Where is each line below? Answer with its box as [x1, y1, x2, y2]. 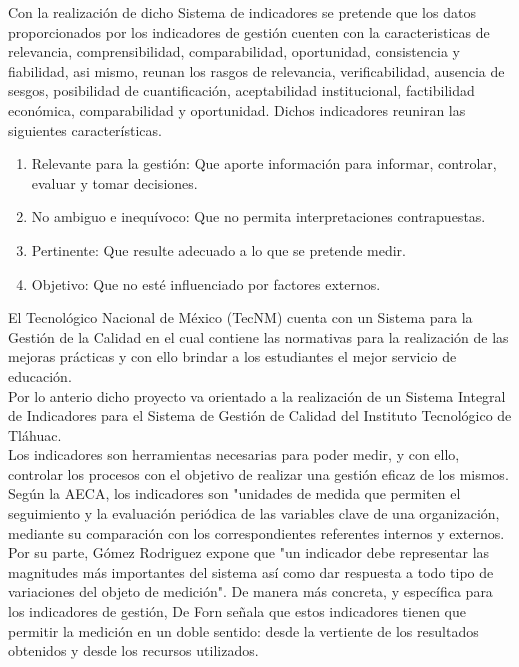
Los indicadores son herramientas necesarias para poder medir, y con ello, [8, 444, 460, 465]
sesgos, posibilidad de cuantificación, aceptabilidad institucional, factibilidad [8, 80, 475, 101]
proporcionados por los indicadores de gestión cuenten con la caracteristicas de [8, 21, 490, 42]
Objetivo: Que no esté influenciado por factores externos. [31, 273, 381, 294]
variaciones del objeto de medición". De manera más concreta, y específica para [8, 581, 493, 602]
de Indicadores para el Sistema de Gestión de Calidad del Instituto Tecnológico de [8, 405, 512, 426]
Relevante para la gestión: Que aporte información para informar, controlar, [31, 153, 497, 174]
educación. [8, 365, 72, 386]
